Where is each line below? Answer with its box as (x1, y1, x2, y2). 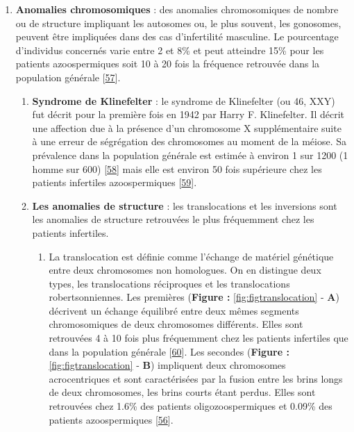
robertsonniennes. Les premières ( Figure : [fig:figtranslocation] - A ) (49, 290, 339, 304)
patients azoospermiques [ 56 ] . (49, 412, 174, 426)
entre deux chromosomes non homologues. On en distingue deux (49, 263, 321, 277)
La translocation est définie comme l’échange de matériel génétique (49, 249, 334, 263)
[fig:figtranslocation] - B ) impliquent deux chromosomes (49, 358, 286, 372)
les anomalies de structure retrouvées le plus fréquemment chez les (32, 212, 314, 226)
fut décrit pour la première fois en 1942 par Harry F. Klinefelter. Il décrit (32, 107, 345, 122)
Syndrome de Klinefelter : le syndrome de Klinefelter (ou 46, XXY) (32, 93, 335, 108)
